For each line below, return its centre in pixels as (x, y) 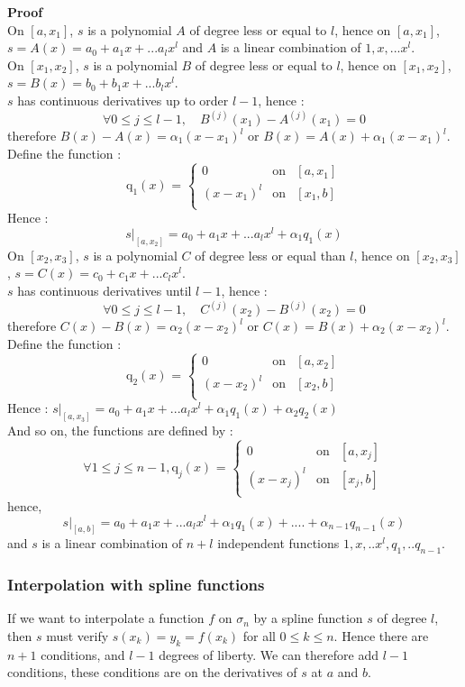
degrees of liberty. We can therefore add (269, 654)
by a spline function (308, 618)
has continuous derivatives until (105, 290)
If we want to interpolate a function (106, 618)
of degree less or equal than (270, 255)
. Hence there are (381, 636)
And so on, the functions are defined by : (120, 431)
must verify (77, 636)
